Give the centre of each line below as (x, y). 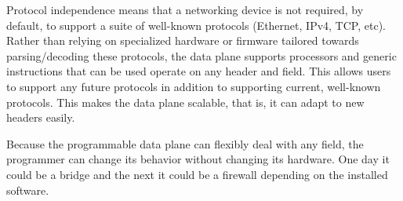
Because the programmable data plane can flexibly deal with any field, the (185, 143)
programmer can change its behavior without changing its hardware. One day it (198, 159)
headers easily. (41, 117)
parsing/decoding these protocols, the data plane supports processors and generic (201, 55)
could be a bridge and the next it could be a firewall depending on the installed (197, 174)
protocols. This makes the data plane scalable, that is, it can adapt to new (185, 102)
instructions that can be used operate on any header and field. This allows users (199, 71)
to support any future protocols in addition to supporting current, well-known (194, 86)
